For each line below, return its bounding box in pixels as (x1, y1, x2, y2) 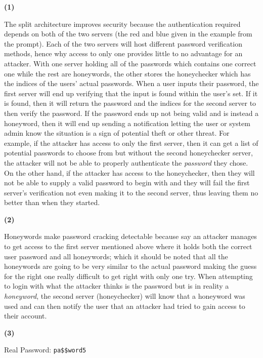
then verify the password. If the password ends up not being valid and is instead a (4, 107, 259, 118)
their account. (4, 310, 47, 321)
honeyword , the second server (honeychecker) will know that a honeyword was (4, 291, 245, 301)
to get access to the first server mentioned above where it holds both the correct (4, 241, 252, 252)
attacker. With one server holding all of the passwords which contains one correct (4, 58, 256, 68)
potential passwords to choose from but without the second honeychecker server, (4, 147, 253, 158)
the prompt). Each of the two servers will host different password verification (4, 38, 242, 49)
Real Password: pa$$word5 (4, 344, 86, 355)
